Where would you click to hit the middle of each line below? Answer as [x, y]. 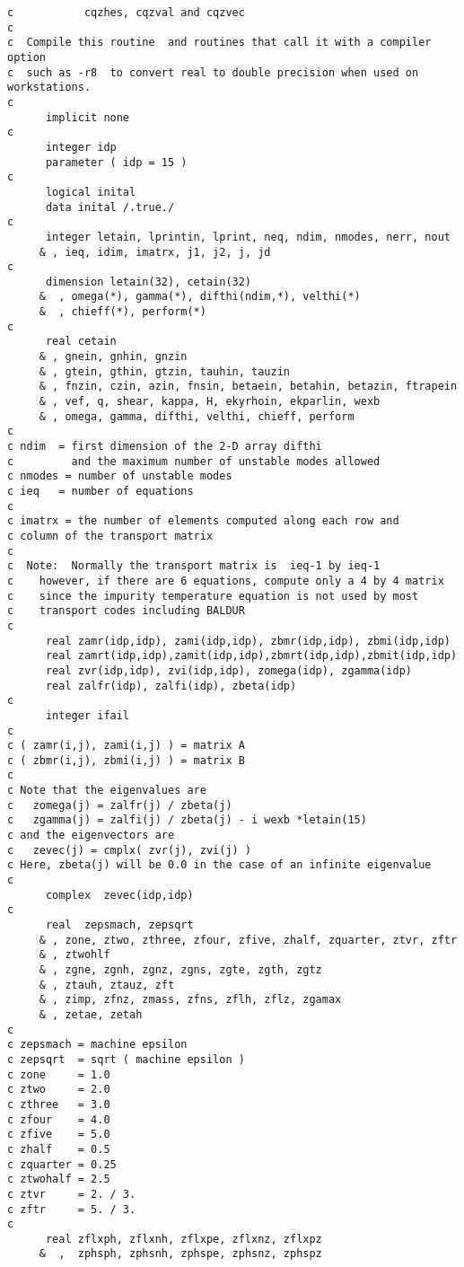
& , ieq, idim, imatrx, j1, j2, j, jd [155, 252]
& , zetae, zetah [91, 1014]
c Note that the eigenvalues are [107, 791]
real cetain [81, 342]
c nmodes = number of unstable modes [120, 476]
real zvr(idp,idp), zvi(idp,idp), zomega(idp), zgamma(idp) [229, 670]
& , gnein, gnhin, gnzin [113, 357]
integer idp [81, 147]
